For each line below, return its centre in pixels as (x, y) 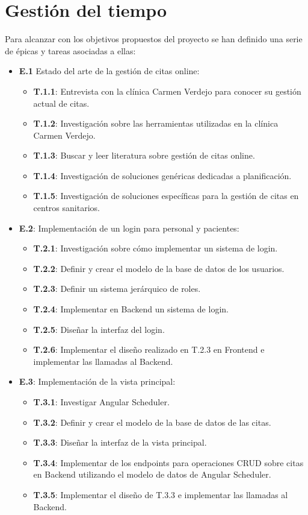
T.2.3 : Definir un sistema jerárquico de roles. (117, 289)
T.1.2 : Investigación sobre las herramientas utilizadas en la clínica (156, 123)
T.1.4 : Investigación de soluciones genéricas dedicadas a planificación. (162, 175)
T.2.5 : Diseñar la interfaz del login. (99, 329)
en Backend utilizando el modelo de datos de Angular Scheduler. (152, 474)
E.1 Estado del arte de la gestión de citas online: (109, 71)
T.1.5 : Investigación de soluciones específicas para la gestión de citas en (166, 196)
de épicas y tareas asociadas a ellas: (70, 50)
